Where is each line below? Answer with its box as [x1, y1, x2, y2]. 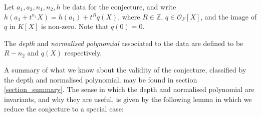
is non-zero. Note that [41, 21, 109, 31]
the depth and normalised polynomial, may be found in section [4, 74, 197, 84]
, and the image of [200, 11, 256, 21]
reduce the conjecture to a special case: [4, 103, 124, 114]
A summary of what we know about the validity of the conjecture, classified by [4, 64, 246, 74]
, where [118, 11, 140, 21]
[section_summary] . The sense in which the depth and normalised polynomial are [4, 84, 254, 94]
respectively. [64, 47, 102, 58]
